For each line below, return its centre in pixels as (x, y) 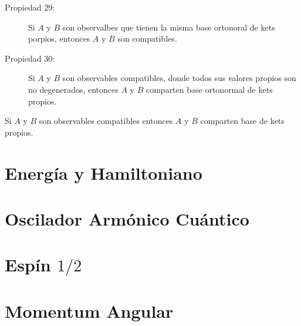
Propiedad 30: (30, 58)
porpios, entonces (59, 38)
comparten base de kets (242, 121)
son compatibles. (147, 38)
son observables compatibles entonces (106, 121)
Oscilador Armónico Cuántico (127, 218)
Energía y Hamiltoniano (104, 172)
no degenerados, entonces (73, 89)
